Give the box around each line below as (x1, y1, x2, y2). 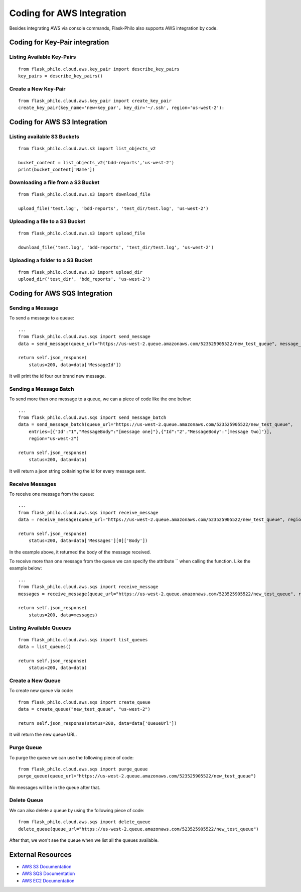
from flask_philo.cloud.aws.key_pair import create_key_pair (18, 98, 172, 103)
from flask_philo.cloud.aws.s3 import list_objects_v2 (18, 146, 156, 152)
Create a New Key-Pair (9, 85, 66, 92)
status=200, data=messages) (28, 612, 98, 618)
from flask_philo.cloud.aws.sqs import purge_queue (18, 766, 148, 772)
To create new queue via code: (9, 688, 74, 694)
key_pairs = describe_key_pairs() (18, 73, 103, 79)
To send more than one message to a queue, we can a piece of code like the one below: (9, 396, 192, 402)
